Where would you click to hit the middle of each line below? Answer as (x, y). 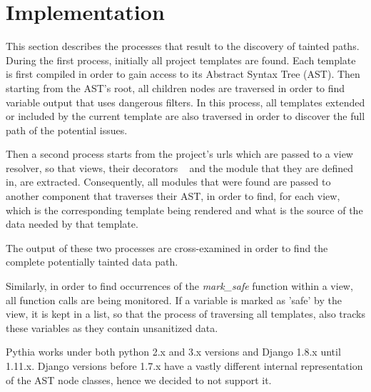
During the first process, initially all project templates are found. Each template (181, 60)
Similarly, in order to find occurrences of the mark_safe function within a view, (179, 286)
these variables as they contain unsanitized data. (112, 327)
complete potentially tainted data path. (92, 262)
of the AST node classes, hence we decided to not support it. (139, 380)
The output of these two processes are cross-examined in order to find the (167, 247)
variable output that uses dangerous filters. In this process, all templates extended (185, 102)
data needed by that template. (72, 224)
